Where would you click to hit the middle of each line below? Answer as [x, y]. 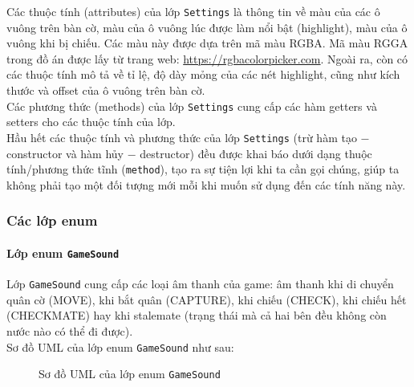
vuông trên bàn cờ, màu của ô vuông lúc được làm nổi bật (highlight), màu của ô [207, 27]
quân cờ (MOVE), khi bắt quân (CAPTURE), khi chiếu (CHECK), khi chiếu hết [207, 299]
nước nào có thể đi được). [70, 330]
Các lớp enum [52, 220]
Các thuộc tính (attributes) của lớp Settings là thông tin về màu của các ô [193, 11]
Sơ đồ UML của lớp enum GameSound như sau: [120, 346]
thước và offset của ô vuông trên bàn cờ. [106, 90]
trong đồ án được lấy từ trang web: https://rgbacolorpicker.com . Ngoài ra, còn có [207, 58]
